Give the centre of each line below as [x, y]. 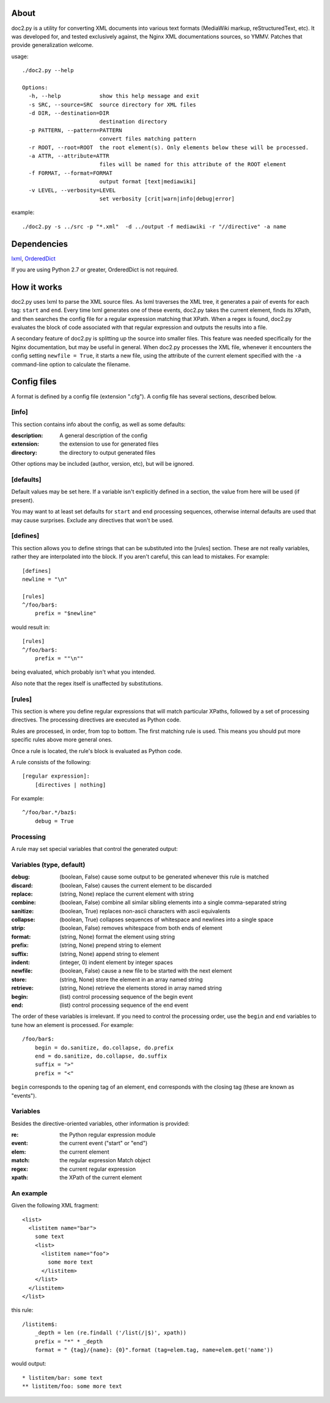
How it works [37, 287]
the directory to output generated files [108, 452]
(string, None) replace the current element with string [127, 894]
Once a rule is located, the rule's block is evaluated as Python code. [97, 751]
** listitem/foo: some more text [72, 1386]
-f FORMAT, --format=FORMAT [71, 173]
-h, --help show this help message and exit [114, 96]
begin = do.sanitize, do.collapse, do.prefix [104, 1048]
